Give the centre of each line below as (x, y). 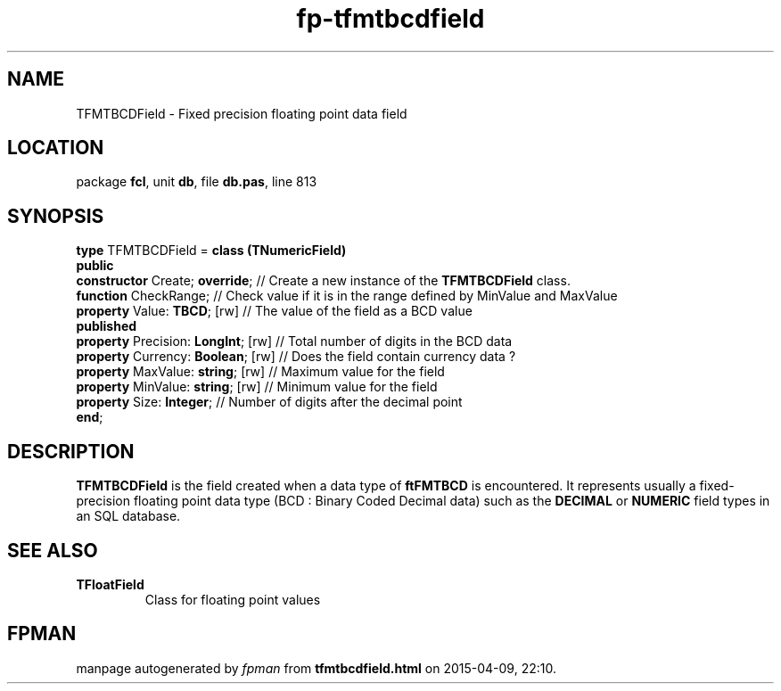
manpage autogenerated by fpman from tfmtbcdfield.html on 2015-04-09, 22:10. (316, 668)
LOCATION (56, 148)
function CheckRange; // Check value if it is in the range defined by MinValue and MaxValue (347, 296)
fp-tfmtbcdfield (390, 19)
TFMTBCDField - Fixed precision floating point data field (242, 113)
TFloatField (110, 584)
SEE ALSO (53, 550)
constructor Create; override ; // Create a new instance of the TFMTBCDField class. (323, 281)
